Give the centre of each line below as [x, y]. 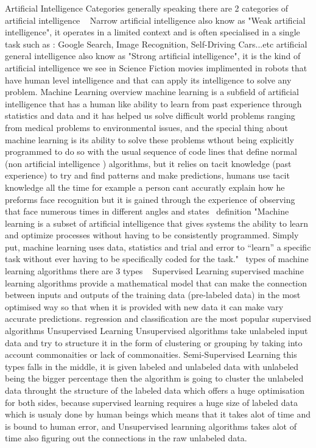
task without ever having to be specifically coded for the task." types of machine [157, 259]
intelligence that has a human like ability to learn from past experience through [153, 103]
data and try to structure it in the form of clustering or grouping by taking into [154, 342]
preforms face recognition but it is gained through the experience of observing [150, 199]
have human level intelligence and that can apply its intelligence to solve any [148, 80]
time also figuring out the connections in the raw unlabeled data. [126, 438]
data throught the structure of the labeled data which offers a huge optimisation [155, 390]
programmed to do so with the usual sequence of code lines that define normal [151, 151]
